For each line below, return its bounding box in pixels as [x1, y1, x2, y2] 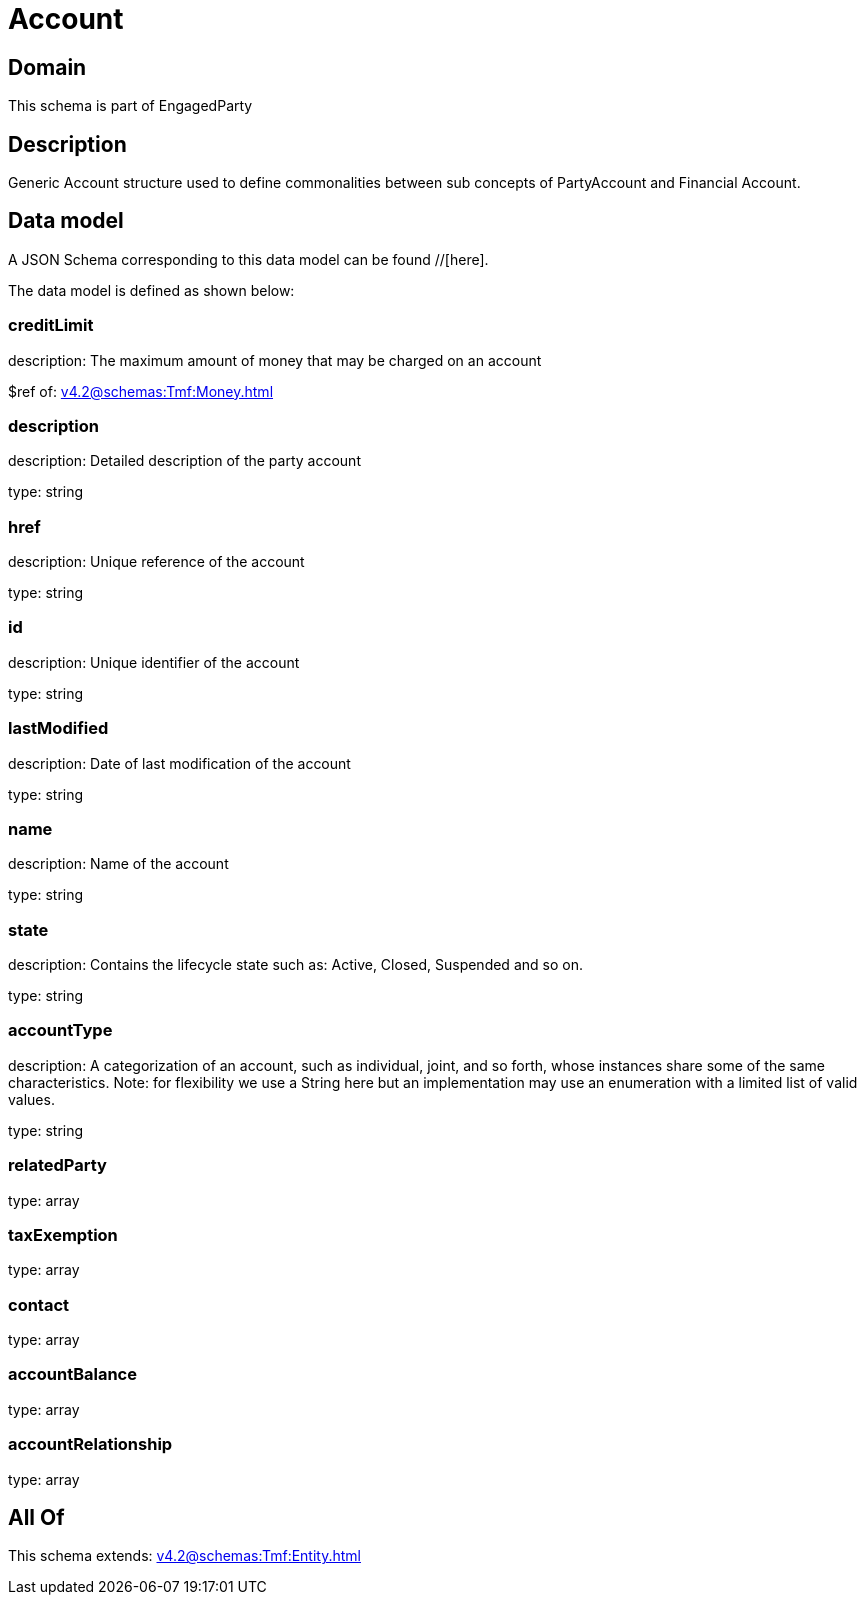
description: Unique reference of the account [8, 553, 305, 571]
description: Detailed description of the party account [8, 452, 361, 470]
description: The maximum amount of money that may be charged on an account [8, 351, 542, 369]
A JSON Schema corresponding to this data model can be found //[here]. [8, 250, 489, 268]
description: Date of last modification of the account [8, 754, 351, 772]
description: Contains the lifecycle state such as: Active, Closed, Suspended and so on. [8, 956, 583, 974]
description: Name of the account [8, 855, 229, 873]
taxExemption [8, 1224, 118, 1245]
